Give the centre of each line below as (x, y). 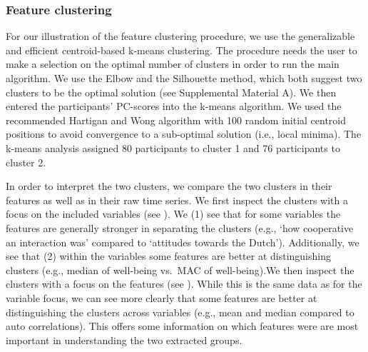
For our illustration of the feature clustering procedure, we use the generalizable (180, 36)
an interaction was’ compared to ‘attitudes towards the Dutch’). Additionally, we (183, 242)
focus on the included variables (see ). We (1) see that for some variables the (173, 214)
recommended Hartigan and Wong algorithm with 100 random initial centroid (176, 120)
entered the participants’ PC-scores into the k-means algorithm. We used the (174, 106)
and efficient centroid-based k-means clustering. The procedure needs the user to (182, 50)
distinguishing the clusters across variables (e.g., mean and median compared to (180, 312)
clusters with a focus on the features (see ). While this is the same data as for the (184, 284)
